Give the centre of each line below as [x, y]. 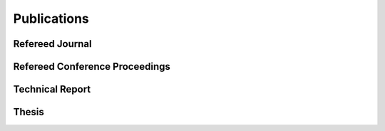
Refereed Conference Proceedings [92, 67]
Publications [51, 19]
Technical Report [52, 89]
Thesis [29, 112]
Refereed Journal [52, 44]
